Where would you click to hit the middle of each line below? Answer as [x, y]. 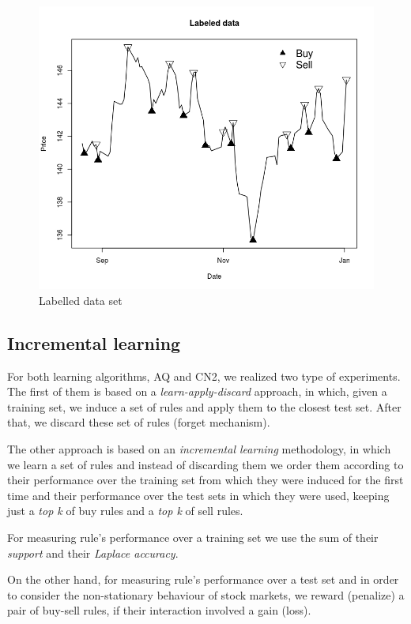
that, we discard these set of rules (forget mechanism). [139, 422]
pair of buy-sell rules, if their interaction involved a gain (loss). [159, 610]
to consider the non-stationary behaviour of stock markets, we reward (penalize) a [206, 594]
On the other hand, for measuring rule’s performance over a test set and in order [203, 579]
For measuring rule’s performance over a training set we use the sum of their [193, 537]
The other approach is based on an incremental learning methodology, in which [199, 449]
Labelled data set [81, 300]
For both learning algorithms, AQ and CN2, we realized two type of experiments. [204, 376]
